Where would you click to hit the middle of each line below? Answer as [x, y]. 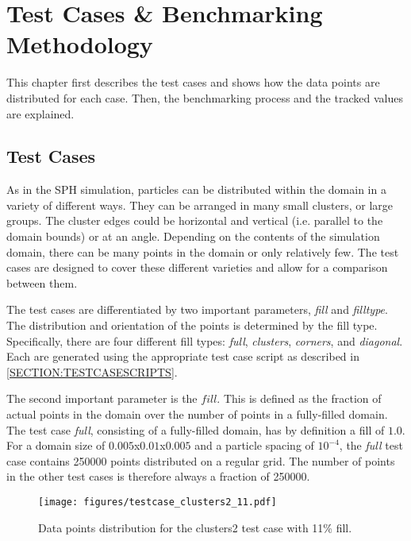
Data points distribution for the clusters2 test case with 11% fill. [195, 527]
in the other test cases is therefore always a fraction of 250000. [158, 476]
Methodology [80, 44]
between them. [42, 282]
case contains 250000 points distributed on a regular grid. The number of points [201, 460]
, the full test [371, 445]
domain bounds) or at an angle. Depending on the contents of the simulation [193, 236]
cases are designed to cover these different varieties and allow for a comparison [197, 267]
